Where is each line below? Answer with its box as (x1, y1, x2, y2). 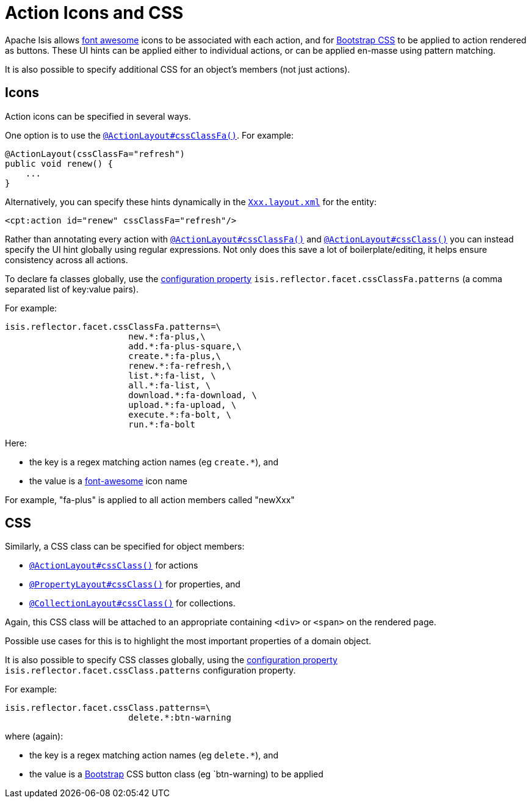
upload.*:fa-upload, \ (128, 399, 237, 410)
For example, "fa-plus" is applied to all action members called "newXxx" (5, 494, 295, 505)
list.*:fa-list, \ (128, 370, 216, 380)
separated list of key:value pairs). (5, 283, 139, 294)
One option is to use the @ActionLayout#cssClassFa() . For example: (5, 129, 294, 140)
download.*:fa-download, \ (128, 390, 258, 400)
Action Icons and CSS (5, 2, 184, 23)
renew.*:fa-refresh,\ (128, 360, 231, 371)
